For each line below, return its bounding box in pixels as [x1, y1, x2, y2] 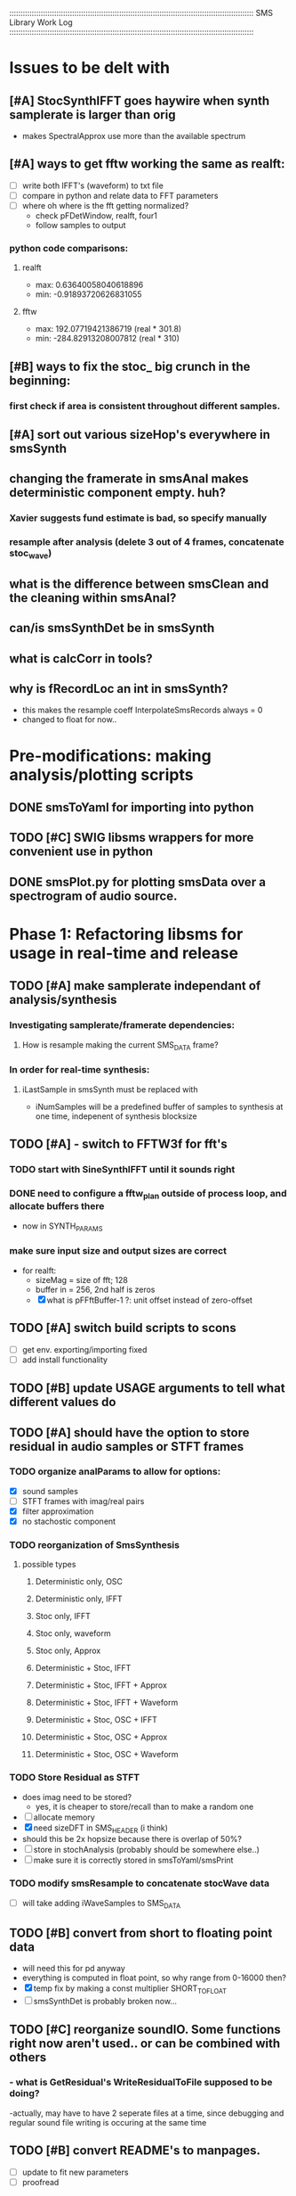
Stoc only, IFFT [35, 1611, 92, 1622]
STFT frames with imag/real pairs [21, 1495, 145, 1506]
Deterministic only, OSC [35, 1576, 123, 1587]
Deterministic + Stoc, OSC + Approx [35, 1731, 168, 1742]
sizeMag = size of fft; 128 [35, 1274, 129, 1285]
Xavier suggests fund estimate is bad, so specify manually [9, 512, 268, 524]
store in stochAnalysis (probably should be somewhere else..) [33, 1845, 260, 1855]
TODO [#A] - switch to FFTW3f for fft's [9, 1137, 228, 1152]
